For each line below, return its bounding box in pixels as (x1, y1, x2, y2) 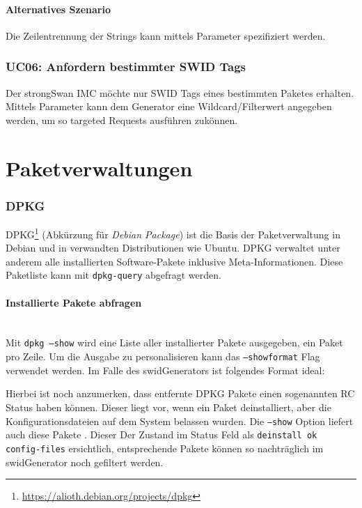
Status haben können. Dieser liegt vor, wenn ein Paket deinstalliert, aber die (6, 399, 331, 414)
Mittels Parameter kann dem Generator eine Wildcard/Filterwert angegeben (6, 99, 332, 114)
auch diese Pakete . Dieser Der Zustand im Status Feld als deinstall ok (6, 427, 317, 442)
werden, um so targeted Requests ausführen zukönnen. (6, 112, 238, 127)
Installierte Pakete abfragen (6, 295, 142, 309)
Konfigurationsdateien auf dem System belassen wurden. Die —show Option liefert (6, 413, 354, 428)
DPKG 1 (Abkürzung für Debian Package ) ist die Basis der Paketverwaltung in (6, 224, 340, 241)
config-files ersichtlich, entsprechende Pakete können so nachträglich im (6, 440, 324, 455)
